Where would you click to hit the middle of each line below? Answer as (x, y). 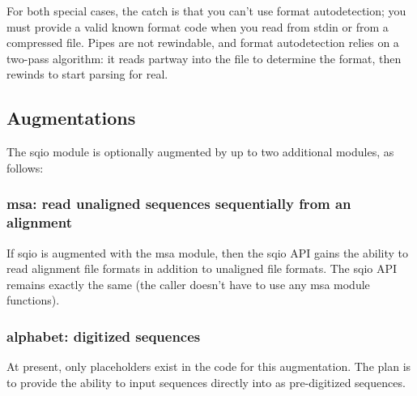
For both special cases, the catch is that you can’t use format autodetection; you (206, 11)
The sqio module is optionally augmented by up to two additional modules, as (200, 152)
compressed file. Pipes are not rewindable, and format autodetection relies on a (203, 43)
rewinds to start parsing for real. (87, 74)
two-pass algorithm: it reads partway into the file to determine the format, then (204, 58)
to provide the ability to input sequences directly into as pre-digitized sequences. (206, 382)
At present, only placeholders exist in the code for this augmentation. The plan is (209, 366)
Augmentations (71, 118)
